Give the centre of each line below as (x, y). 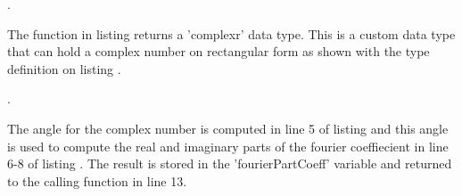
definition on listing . (64, 68)
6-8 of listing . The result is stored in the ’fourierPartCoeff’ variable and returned (230, 163)
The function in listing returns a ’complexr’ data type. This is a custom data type (231, 33)
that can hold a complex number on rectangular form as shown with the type (219, 51)
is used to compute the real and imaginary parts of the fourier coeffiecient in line (228, 146)
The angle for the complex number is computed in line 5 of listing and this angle (228, 128)
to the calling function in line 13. (97, 180)
